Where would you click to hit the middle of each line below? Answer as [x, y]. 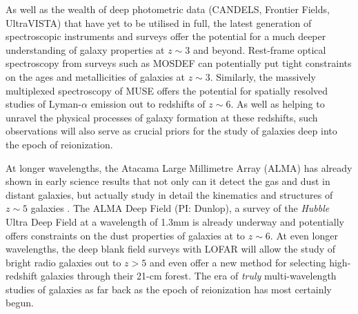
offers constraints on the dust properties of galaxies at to [126, 235]
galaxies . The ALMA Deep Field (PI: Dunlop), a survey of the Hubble [180, 208]
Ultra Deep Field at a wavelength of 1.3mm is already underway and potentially [175, 221]
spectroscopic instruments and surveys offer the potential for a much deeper [166, 36]
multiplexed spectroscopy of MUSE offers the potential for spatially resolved [167, 90]
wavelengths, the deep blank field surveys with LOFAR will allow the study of [171, 249]
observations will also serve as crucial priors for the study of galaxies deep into [171, 131]
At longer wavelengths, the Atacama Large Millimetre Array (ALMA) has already [179, 167]
